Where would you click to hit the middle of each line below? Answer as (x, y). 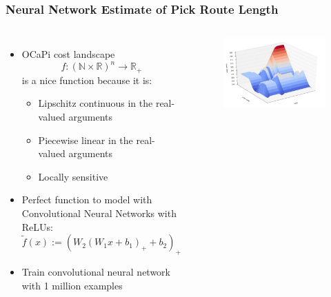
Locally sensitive (73, 176)
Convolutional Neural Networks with (99, 213)
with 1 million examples (72, 285)
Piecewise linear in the (86, 140)
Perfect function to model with (87, 199)
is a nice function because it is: (87, 80)
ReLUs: (37, 226)
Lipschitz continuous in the (96, 103)
